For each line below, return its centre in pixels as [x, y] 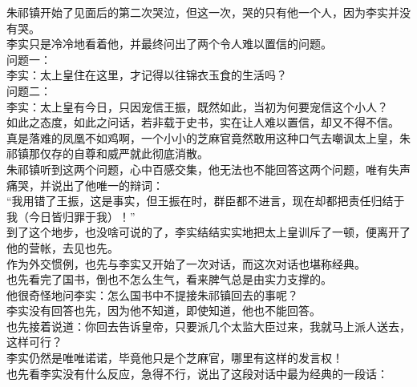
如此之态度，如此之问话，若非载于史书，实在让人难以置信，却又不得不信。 [203, 122]
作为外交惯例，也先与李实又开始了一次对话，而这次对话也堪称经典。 [186, 263]
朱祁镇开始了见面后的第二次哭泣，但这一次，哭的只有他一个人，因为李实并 [203, 12]
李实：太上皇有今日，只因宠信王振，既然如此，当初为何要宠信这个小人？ [197, 106]
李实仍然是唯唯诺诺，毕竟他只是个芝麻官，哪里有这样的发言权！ [175, 358]
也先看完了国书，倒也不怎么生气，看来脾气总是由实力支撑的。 [169, 279]
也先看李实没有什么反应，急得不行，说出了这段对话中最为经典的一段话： [197, 373]
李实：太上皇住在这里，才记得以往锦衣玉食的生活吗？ [147, 75]
